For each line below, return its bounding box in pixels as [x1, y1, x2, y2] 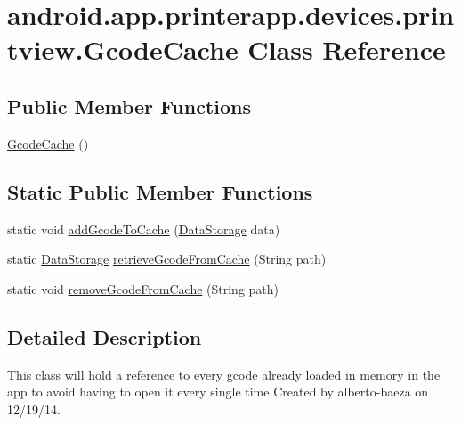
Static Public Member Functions [7, 177, 313, 205]
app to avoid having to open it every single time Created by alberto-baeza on [7, 382, 429, 401]
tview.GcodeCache [7, 31, 239, 68]
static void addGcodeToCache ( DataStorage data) [7, 219, 280, 238]
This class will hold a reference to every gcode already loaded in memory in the [7, 364, 441, 383]
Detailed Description [7, 323, 202, 350]
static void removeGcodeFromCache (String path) [7, 279, 279, 298]
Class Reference [247, 31, 446, 68]
